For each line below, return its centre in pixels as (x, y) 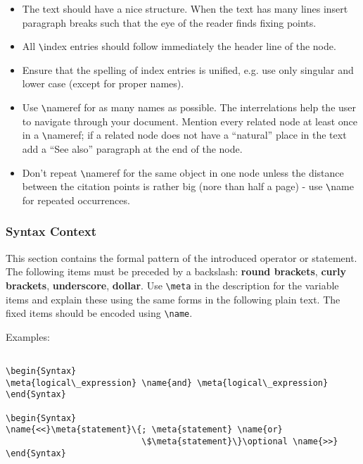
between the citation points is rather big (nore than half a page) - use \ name (188, 186)
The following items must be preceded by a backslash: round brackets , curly (176, 271)
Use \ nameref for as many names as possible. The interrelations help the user (189, 107)
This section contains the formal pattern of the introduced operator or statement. (181, 257)
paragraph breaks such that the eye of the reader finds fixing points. (169, 22)
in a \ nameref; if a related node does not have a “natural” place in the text (184, 135)
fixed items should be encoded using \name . (99, 313)
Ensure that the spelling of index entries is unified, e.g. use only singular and (188, 69)
